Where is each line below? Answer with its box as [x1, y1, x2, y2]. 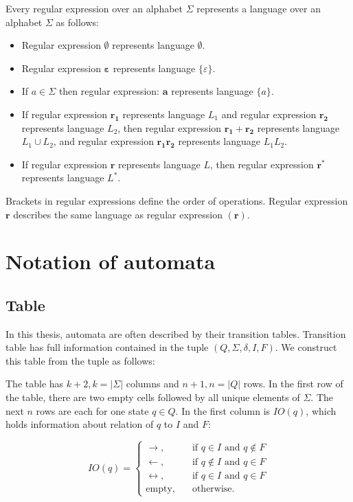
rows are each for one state [36, 403, 149, 418]
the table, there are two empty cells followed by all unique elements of [5, 390, 300, 404]
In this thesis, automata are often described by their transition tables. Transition [5, 326, 346, 341]
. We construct [275, 340, 337, 354]
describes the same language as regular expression [13, 207, 223, 221]
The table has [5, 376, 64, 391]
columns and [126, 376, 179, 391]
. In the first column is [175, 403, 271, 418]
